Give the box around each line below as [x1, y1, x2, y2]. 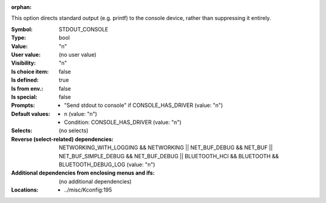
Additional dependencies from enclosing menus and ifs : [11, 169, 155, 176]
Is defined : [11, 76, 39, 84]
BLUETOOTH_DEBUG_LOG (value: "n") [59, 161, 155, 169]
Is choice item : [11, 68, 49, 75]
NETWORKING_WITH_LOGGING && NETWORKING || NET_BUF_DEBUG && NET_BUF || [59, 144, 273, 151]
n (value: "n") [64, 110, 98, 117]
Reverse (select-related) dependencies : [11, 135, 114, 143]
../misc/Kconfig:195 [64, 186, 112, 193]
